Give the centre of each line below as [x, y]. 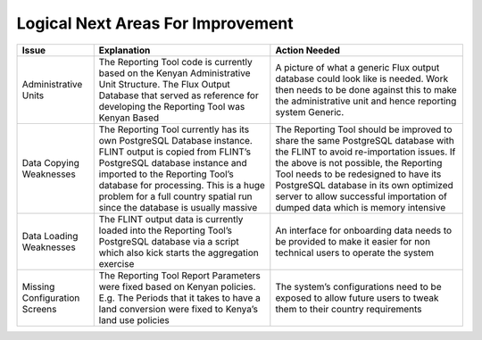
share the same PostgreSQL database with [365, 140]
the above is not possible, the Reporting [359, 162]
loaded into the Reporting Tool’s [165, 230]
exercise [116, 263]
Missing [38, 286]
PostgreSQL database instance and [173, 162]
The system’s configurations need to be [358, 286]
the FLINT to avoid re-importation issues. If [366, 152]
